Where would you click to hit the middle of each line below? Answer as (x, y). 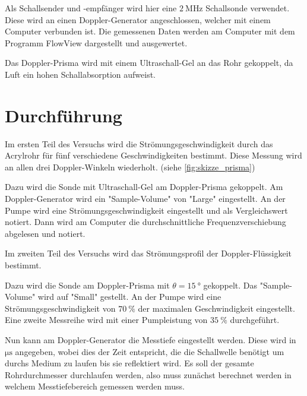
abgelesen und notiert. (45, 233)
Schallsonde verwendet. (248, 8)
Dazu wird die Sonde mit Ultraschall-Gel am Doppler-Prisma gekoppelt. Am (144, 187)
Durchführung (64, 115)
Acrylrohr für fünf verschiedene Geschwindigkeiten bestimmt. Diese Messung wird (153, 155)
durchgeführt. (255, 320)
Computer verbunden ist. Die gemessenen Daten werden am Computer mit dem (150, 31)
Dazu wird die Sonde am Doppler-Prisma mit (87, 285)
